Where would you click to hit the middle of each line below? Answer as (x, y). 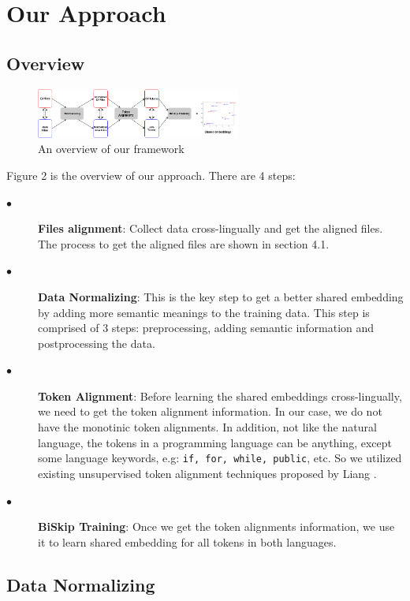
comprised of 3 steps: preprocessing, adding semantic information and (206, 328)
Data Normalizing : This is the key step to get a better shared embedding (221, 296)
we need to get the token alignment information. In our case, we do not (210, 411)
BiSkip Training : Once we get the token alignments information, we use (216, 526)
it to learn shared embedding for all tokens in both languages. (187, 541)
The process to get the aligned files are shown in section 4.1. (184, 243)
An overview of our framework (111, 149)
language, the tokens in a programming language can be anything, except (215, 442)
